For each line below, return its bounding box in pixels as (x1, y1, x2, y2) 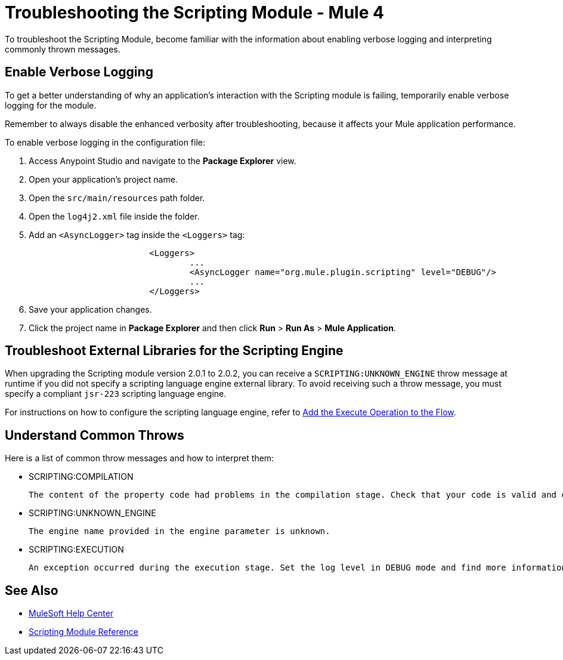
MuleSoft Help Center (29, 608, 114, 619)
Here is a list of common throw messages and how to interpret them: (5, 453, 274, 464)
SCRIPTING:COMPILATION (29, 471, 134, 482)
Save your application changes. (29, 304, 152, 314)
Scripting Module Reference (29, 627, 139, 637)
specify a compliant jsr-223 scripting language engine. (5, 388, 227, 399)
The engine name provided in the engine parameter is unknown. (29, 526, 330, 536)
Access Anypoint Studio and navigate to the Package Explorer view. (29, 155, 296, 166)
